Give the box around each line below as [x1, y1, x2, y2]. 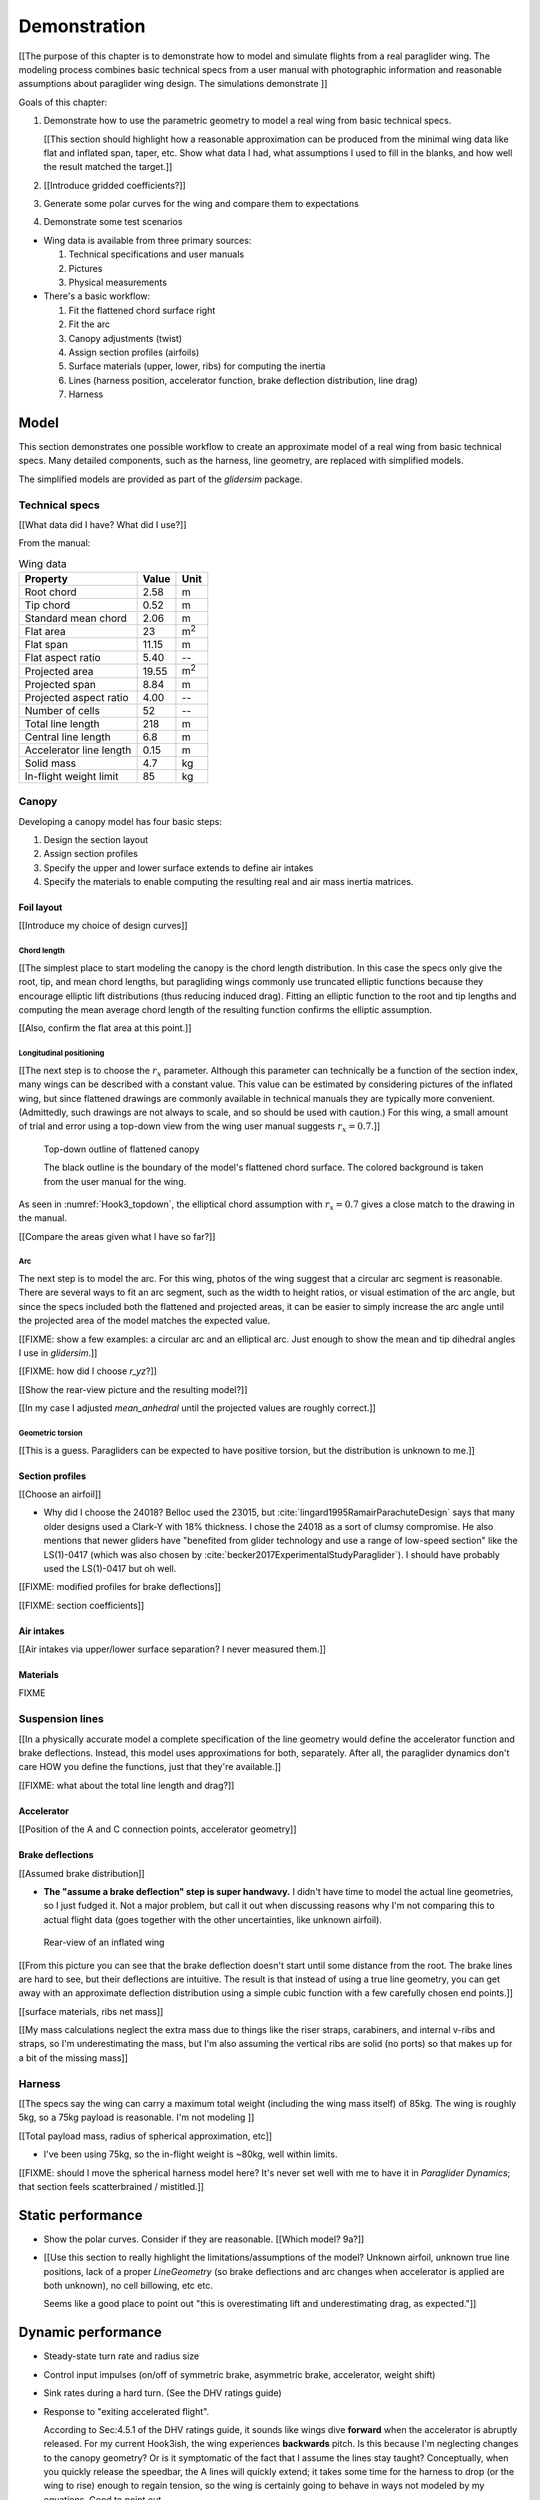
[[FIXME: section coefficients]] [18, 1599, 145, 1611]
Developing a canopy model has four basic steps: [18, 815, 222, 827]
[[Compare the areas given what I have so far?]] [18, 1230, 216, 1242]
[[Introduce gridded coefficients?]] [43, 179, 187, 191]
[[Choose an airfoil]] [18, 1488, 102, 1500]
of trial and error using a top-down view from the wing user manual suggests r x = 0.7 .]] [18, 1120, 381, 1135]
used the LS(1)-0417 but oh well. [43, 1562, 177, 1574]
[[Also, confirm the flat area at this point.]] [18, 1022, 192, 1034]
